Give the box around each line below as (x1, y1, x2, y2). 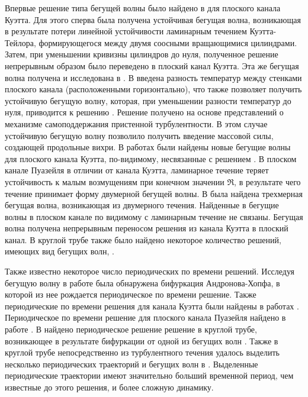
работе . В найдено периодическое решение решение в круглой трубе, (5, 323, 257, 335)
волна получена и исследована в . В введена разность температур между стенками (5, 71, 302, 83)
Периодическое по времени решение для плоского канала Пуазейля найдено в (5, 311, 286, 324)
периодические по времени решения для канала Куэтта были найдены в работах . (5, 299, 299, 312)
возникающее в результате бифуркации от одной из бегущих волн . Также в (5, 334, 278, 347)
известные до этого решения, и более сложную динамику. (5, 381, 214, 393)
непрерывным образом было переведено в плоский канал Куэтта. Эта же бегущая (5, 59, 299, 72)
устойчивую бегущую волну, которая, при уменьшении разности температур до (5, 94, 291, 106)
